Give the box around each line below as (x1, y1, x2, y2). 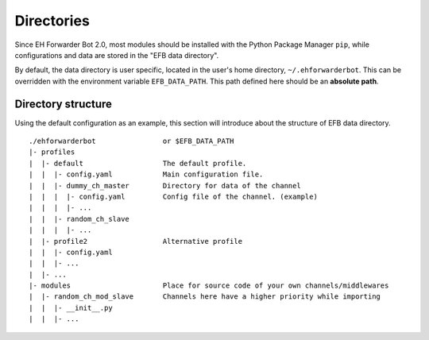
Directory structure (14, 97, 113, 110)
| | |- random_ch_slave (29, 214, 130, 223)
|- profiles (29, 148, 75, 156)
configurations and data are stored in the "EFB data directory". (14, 50, 219, 60)
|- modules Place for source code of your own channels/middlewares (29, 281, 389, 290)
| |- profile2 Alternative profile (29, 237, 242, 245)
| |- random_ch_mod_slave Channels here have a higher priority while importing (29, 292, 381, 301)
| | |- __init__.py (29, 303, 113, 312)
